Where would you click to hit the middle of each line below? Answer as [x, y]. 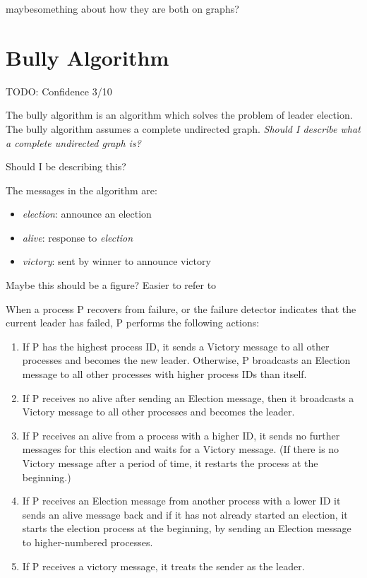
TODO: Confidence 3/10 [59, 91]
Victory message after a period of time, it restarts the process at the [170, 463]
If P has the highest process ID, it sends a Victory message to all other [176, 346]
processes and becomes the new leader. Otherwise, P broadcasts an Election [186, 360]
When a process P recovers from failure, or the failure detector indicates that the [181, 308]
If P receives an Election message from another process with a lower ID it [181, 501]
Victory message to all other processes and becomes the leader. [158, 412]
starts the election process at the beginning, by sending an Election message [187, 528]
